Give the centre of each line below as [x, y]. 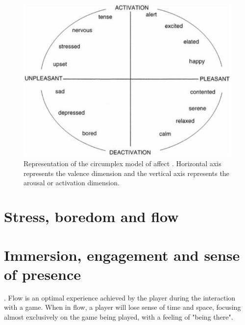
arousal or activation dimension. [72, 183]
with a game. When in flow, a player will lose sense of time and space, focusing [122, 307]
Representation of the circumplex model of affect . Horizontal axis [122, 163]
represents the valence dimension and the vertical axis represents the [126, 173]
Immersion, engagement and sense [122, 255]
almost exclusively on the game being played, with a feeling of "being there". [119, 316]
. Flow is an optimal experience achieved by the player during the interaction [120, 297]
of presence [42, 274]
